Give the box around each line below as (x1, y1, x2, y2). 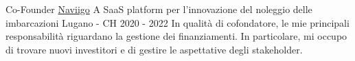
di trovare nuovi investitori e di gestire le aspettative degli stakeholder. (5, 42, 303, 56)
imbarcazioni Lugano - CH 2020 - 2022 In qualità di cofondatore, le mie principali (5, 15, 350, 29)
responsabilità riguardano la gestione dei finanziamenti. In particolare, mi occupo (5, 29, 347, 43)
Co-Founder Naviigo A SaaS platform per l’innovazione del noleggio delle (5, 2, 312, 16)
